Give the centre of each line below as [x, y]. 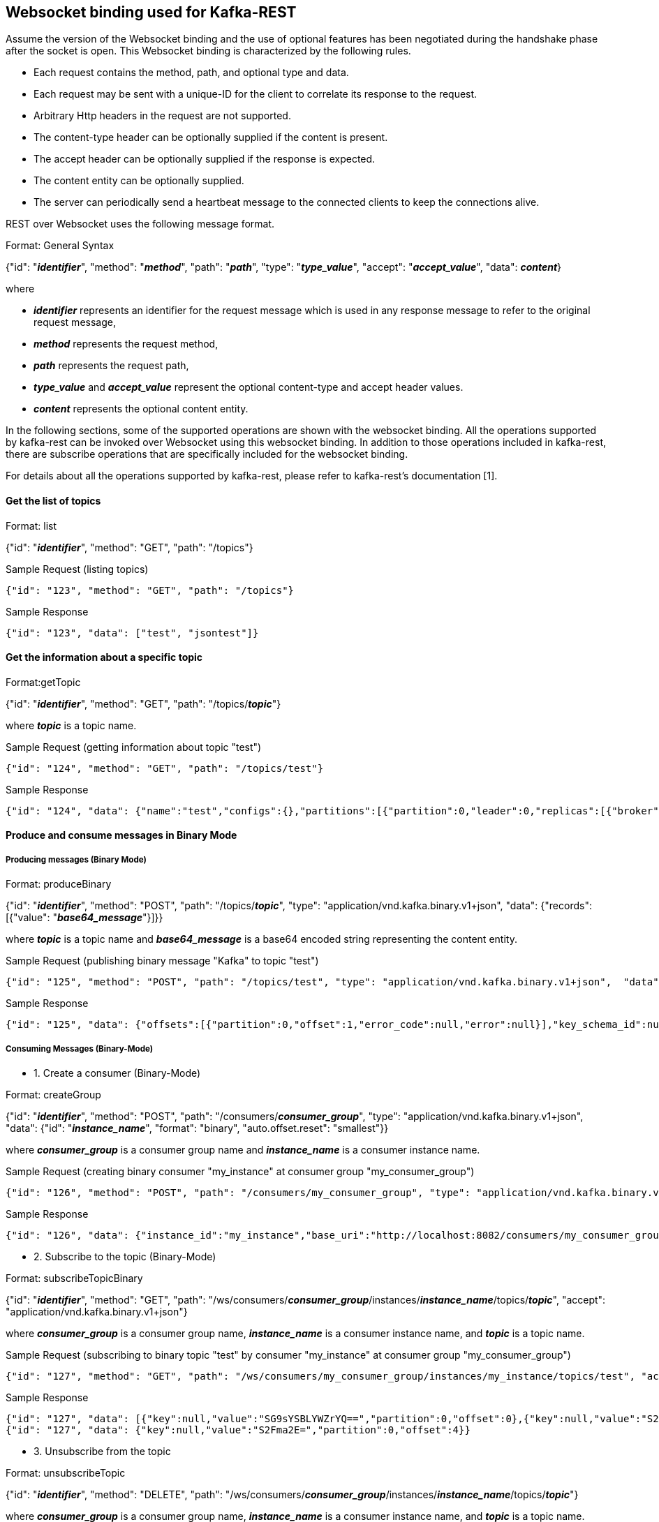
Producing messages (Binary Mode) [76, 859]
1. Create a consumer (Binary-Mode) [117, 1073]
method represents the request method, [126, 344]
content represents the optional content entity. [141, 409]
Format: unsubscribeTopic [66, 1473]
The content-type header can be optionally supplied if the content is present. [211, 137]
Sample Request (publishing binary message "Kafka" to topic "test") [162, 961]
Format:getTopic [43, 682]
